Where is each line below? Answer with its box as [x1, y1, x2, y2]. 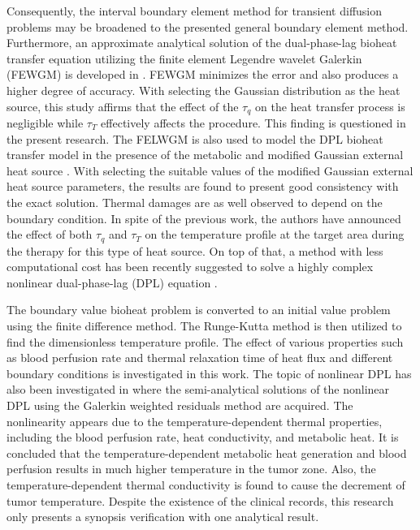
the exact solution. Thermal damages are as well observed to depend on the [6, 193, 383, 210]
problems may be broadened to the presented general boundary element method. [6, 18, 409, 35]
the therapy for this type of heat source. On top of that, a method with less [6, 242, 383, 259]
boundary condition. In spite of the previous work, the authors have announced [6, 209, 401, 226]
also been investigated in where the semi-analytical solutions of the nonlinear [6, 381, 390, 398]
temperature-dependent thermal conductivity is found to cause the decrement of [6, 476, 405, 493]
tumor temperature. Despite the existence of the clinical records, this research [6, 492, 394, 509]
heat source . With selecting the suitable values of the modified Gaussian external [6, 162, 414, 179]
